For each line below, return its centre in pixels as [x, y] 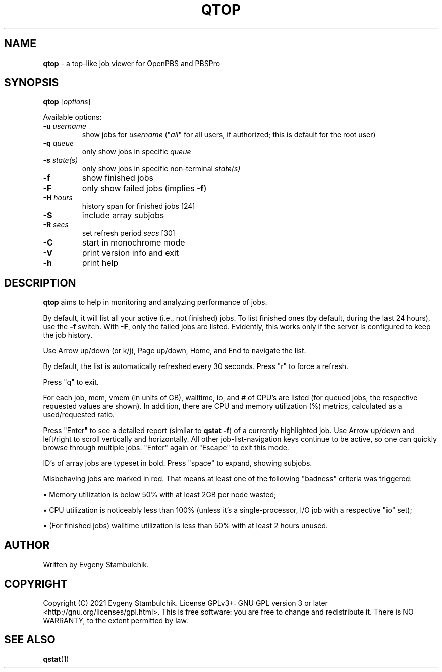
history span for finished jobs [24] [139, 206]
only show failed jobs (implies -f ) [144, 188]
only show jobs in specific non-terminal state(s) [161, 169]
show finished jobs [118, 178]
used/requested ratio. [79, 415]
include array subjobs [123, 216]
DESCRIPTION [40, 283]
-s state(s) [61, 160]
